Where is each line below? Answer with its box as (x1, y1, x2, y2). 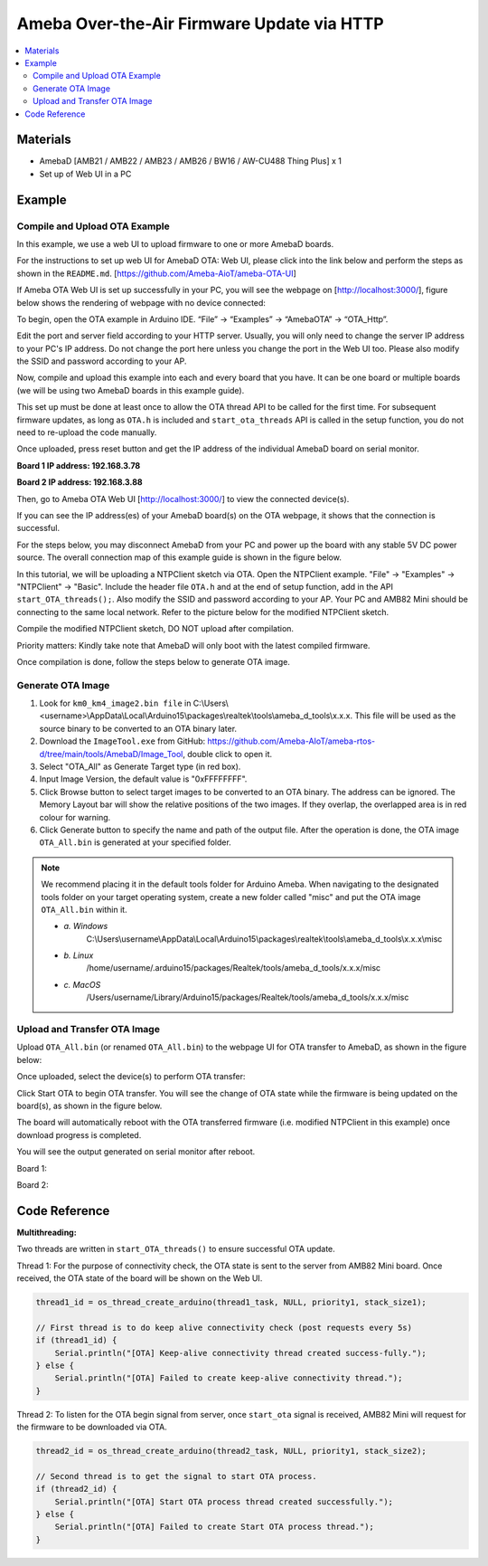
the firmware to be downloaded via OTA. (16, 1421, 167, 1433)
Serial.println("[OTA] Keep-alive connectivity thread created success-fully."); (54, 1348, 427, 1358)
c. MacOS (63, 979, 101, 990)
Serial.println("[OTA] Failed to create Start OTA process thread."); (54, 1522, 375, 1533)
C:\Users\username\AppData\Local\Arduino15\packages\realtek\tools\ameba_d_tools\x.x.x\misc (86, 933, 443, 944)
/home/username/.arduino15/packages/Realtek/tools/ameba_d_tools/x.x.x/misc (86, 963, 381, 973)
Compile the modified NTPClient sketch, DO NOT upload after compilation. (16, 623, 294, 634)
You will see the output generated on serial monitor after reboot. (16, 1146, 256, 1157)
